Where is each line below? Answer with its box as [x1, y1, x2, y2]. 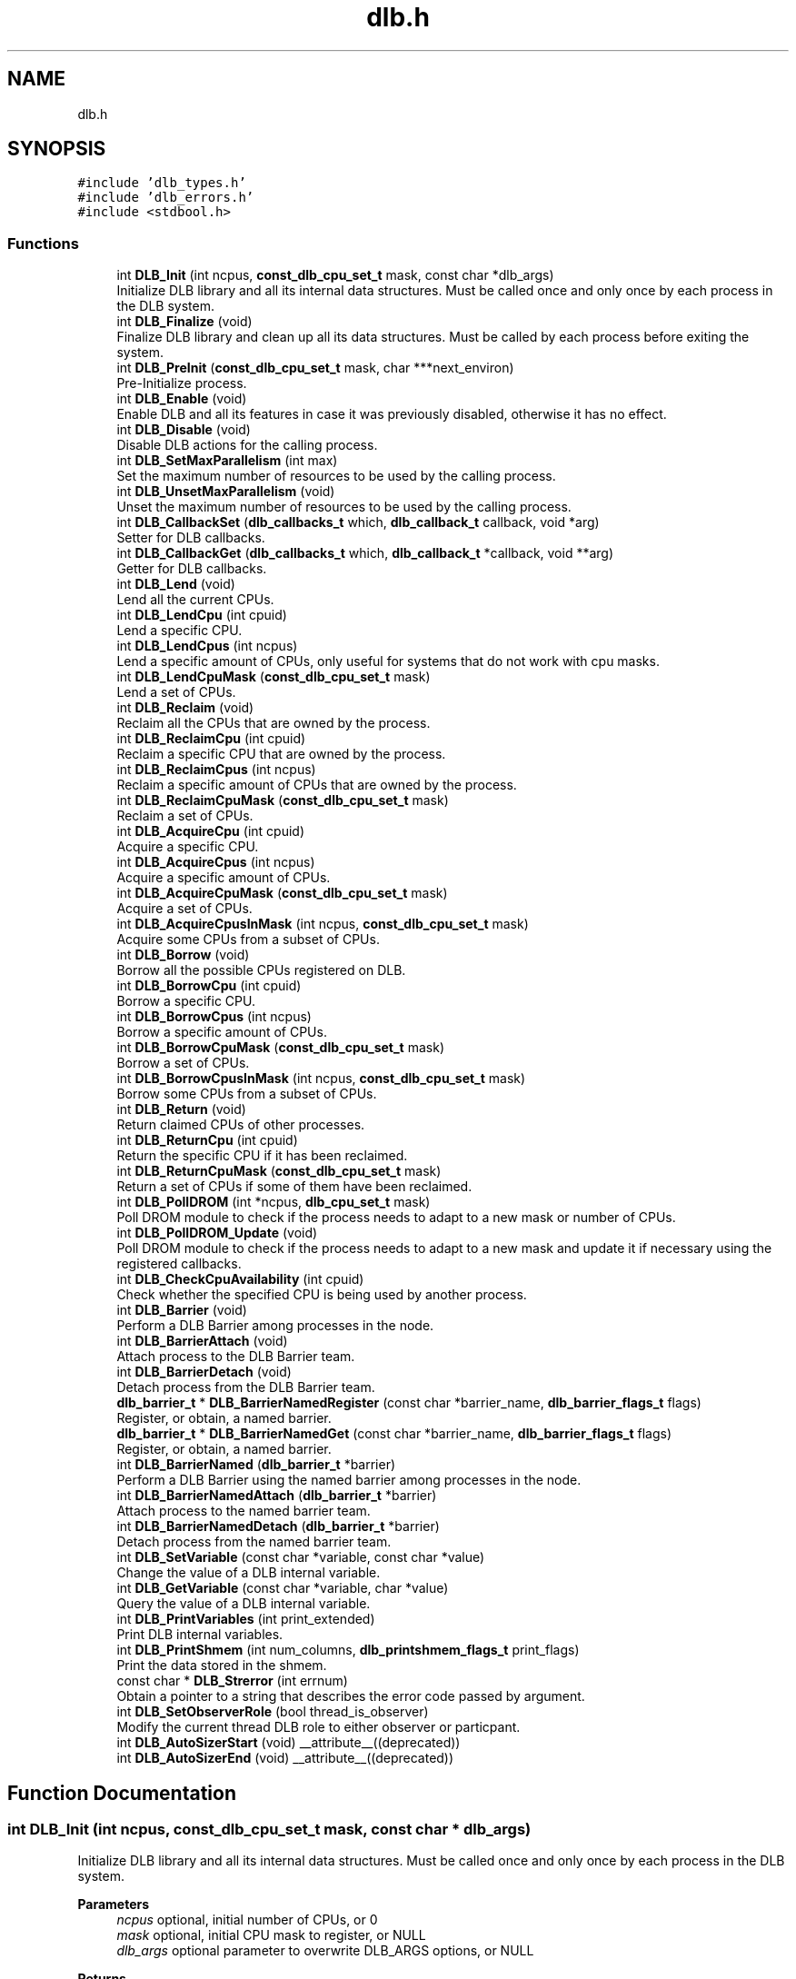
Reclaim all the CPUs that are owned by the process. [116, 715, 431, 731]
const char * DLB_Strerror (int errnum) [116, 1673, 348, 1689]
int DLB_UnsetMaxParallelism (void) [116, 483, 335, 500]
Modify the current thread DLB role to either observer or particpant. [116, 1719, 521, 1735]
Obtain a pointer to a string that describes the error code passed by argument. [116, 1688, 585, 1705]
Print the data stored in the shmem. [116, 1657, 327, 1674]
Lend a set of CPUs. [116, 684, 236, 701]
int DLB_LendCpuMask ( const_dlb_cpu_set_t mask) [116, 669, 431, 685]
